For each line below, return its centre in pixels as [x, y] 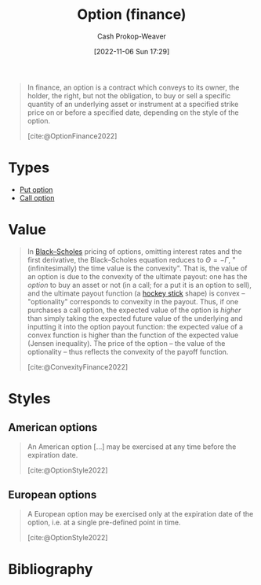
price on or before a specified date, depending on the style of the [133, 112]
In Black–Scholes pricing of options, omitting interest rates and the [134, 251]
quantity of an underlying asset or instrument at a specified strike [133, 104]
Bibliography [51, 569]
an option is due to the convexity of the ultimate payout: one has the [137, 276]
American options [53, 427]
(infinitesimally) [52, 268]
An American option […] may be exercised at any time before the [132, 447]
